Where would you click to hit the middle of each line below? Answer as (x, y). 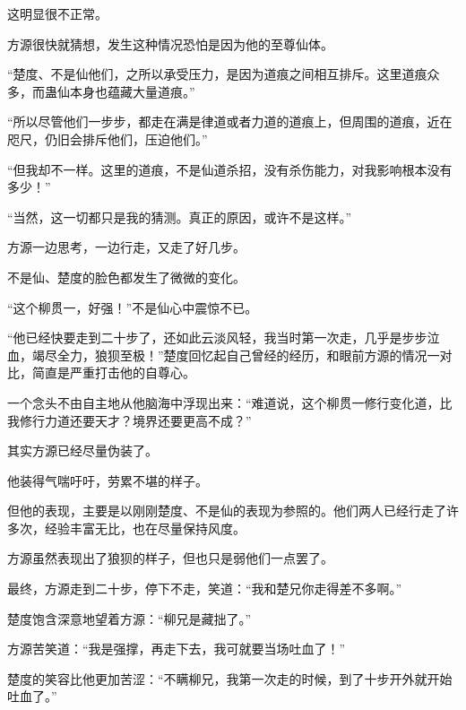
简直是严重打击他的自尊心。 (113, 372)
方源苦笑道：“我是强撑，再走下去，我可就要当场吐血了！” (177, 649)
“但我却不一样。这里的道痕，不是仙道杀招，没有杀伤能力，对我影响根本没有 (230, 169)
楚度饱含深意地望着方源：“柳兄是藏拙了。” (129, 618)
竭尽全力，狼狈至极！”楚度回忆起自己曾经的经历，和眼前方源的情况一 (236, 355)
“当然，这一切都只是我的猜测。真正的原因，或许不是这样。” (180, 216)
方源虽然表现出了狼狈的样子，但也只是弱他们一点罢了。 (170, 558)
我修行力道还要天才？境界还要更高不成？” (129, 420)
